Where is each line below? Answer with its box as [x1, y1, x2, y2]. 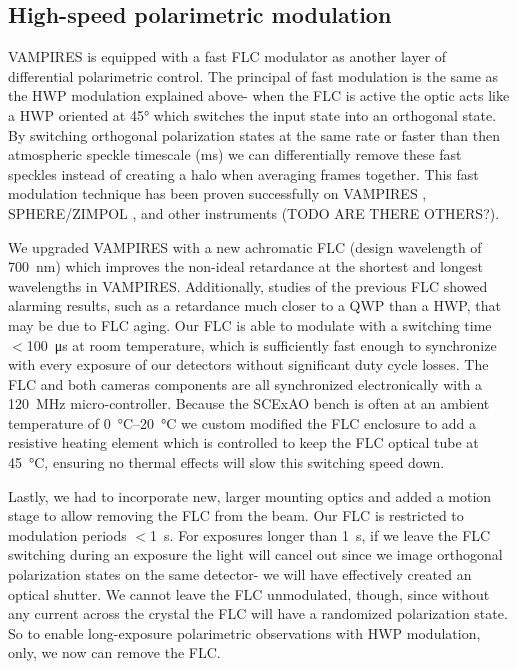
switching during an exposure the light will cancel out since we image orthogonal [8, 544, 503, 565]
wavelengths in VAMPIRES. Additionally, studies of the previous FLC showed [8, 275, 488, 296]
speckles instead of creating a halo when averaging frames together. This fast [8, 163, 479, 184]
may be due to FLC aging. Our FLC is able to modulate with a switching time [8, 314, 492, 335]
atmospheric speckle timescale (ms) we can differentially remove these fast [8, 144, 462, 165]
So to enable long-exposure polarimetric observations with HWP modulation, [8, 622, 481, 643]
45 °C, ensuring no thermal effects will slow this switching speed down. [8, 452, 445, 473]
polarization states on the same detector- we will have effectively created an [8, 564, 472, 585]
